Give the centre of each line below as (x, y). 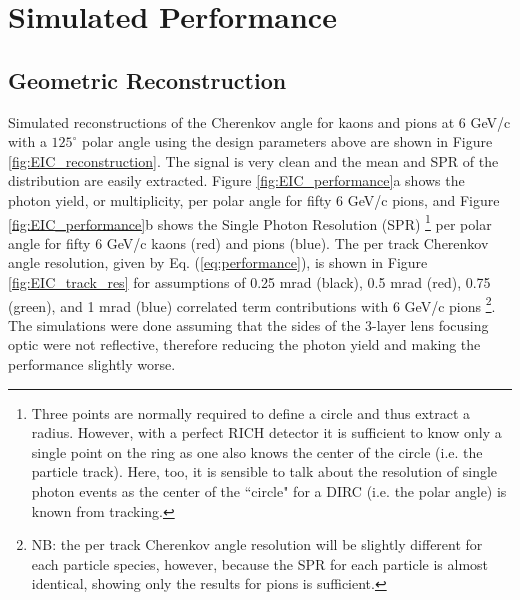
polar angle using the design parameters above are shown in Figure (287, 141)
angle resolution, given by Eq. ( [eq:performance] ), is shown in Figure (218, 262)
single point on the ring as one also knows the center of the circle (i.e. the (257, 451)
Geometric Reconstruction (147, 79)
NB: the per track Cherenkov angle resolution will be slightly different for (257, 544)
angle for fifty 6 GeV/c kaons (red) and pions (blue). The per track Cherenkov (248, 242)
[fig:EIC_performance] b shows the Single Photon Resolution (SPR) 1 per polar (250, 222)
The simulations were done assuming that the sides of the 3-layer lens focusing (248, 324)
